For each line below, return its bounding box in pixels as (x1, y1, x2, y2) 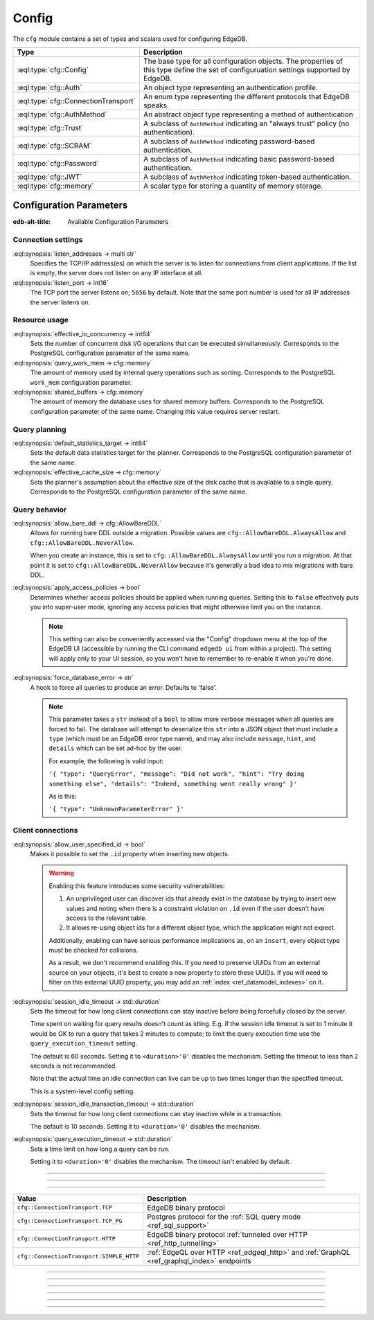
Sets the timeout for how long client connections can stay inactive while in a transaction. (30, 1109, 283, 1118)
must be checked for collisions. (48, 946, 139, 955)
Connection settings (12, 235, 83, 245)
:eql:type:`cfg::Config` (17, 64, 89, 74)
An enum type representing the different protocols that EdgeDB (143, 92, 350, 101)
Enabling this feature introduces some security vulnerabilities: (48, 881, 225, 890)
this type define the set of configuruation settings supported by (143, 64, 350, 74)
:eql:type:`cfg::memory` (17, 181, 94, 191)
